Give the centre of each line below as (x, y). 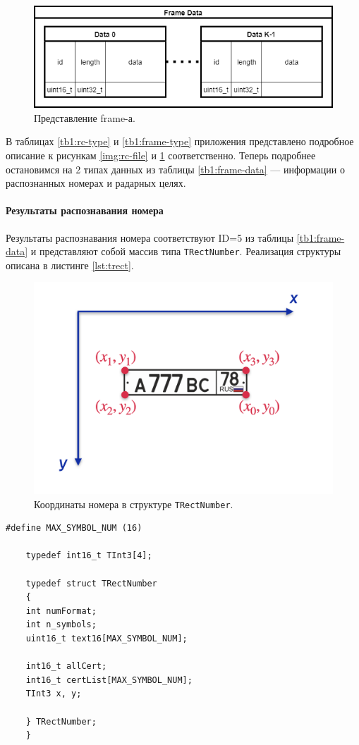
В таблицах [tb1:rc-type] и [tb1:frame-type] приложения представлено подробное (180, 141)
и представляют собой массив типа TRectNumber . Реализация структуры (186, 251)
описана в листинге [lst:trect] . (70, 265)
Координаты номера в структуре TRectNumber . (134, 504)
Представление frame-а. (85, 117)
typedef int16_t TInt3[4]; (89, 556)
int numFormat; (61, 611)
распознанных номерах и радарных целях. (96, 183)
